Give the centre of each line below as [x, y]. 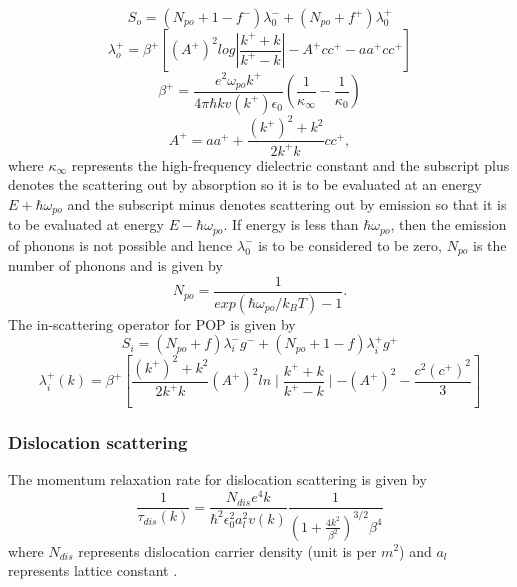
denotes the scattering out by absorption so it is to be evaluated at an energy [245, 184]
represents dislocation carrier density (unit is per [227, 550]
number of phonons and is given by [115, 265]
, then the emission [448, 224]
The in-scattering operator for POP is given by [152, 323]
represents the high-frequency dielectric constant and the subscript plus [290, 164]
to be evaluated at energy [86, 224]
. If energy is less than [291, 224]
